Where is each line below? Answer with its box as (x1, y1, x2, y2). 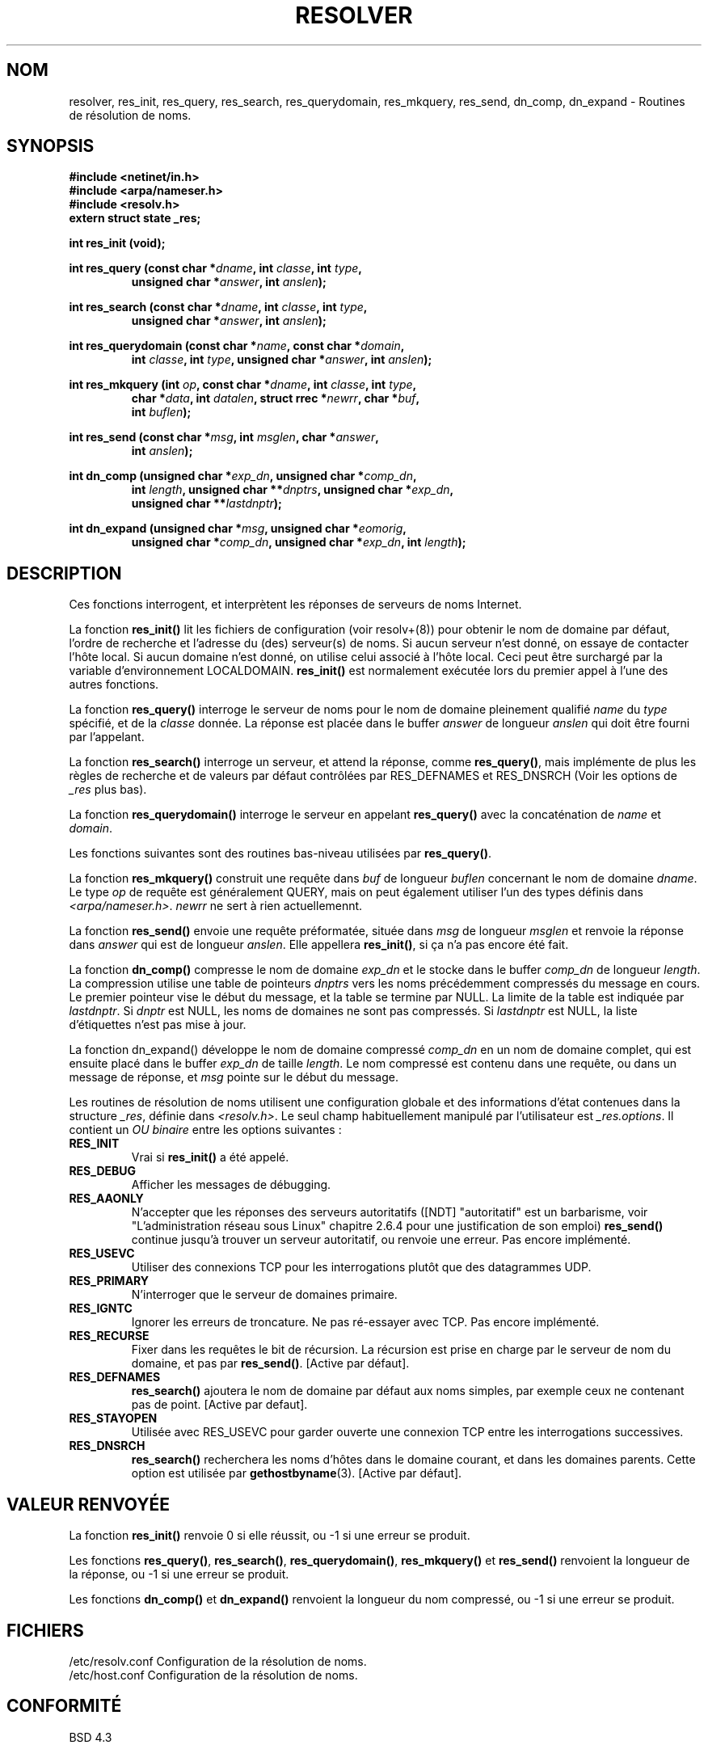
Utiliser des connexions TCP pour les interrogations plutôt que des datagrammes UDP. (131, 1260, 592, 1275)
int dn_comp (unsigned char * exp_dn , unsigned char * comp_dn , (69, 469, 417, 483)
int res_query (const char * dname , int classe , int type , (69, 261, 362, 276)
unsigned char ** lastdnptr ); (131, 496, 282, 511)
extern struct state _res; (69, 211, 201, 225)
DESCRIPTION (6, 563, 122, 584)
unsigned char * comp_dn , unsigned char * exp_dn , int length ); (131, 535, 466, 550)
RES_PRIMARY (69, 1274, 150, 1288)
